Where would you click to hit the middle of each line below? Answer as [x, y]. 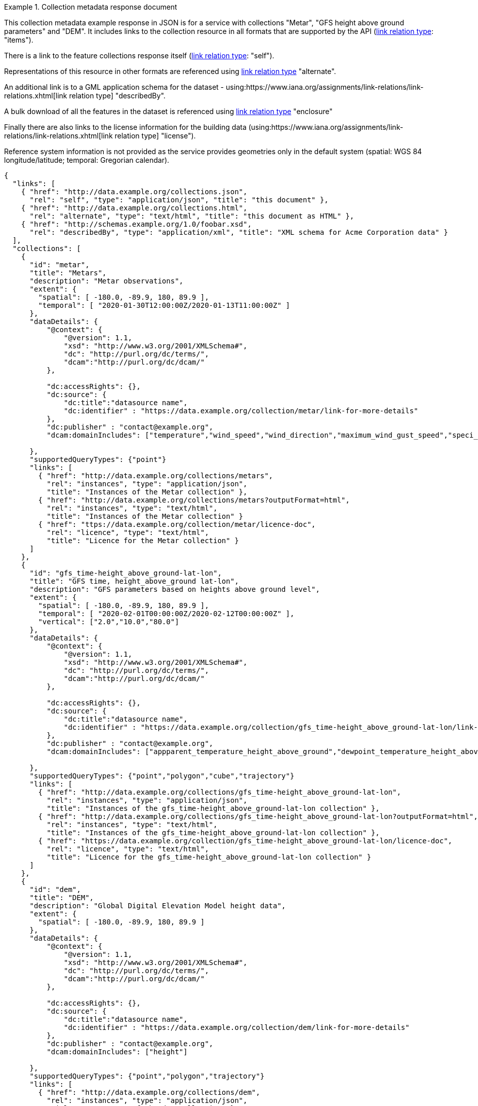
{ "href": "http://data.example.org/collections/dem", [149, 1092]
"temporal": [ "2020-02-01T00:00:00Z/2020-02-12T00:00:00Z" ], [166, 614]
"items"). [19, 40]
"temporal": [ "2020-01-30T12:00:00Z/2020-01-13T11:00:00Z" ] [164, 305]
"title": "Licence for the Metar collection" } [143, 541]
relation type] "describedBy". [117, 96]
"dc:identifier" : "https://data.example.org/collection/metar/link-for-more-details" [241, 411]
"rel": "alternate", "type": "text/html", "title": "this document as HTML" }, [192, 216]
